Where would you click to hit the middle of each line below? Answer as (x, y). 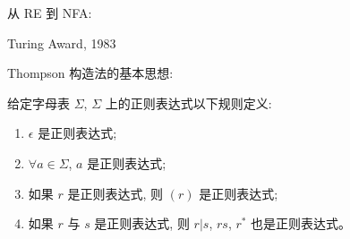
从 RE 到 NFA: (50, 13)
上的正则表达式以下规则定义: (188, 102)
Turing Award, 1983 (62, 43)
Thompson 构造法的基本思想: (90, 73)
